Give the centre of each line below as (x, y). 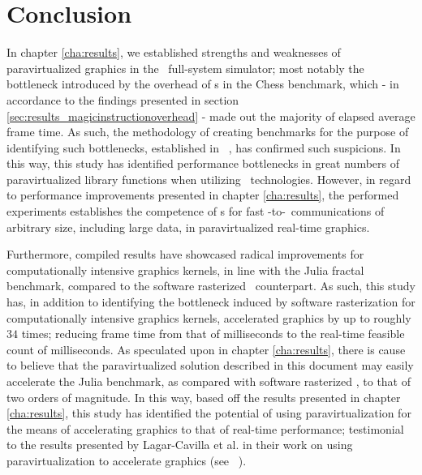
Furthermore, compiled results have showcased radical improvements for (185, 254)
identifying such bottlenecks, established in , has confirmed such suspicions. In (204, 147)
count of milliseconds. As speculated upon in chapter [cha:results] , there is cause (206, 349)
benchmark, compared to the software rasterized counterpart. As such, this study (211, 286)
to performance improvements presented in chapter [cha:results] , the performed (203, 195)
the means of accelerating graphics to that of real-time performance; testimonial (205, 428)
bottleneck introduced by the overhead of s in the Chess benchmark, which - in (203, 84)
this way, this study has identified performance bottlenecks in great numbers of (203, 163)
